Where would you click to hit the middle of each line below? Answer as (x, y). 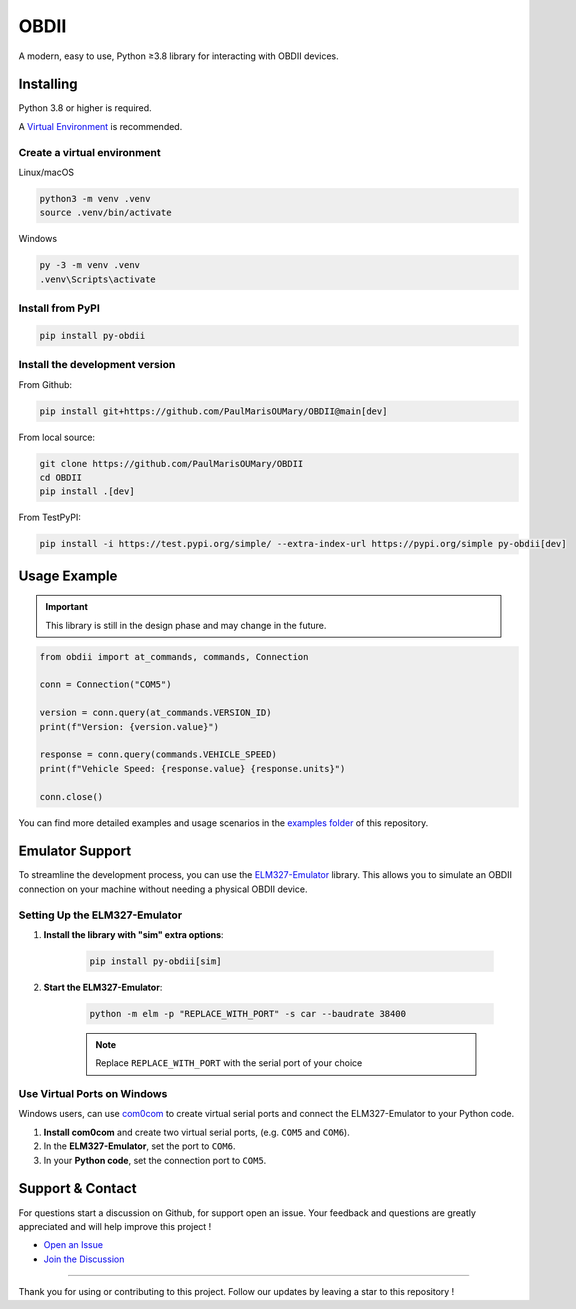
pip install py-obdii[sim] (155, 961)
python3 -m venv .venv (95, 198)
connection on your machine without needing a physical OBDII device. (163, 889)
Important (67, 607)
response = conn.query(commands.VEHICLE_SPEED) (158, 754)
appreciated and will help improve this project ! (115, 1226)
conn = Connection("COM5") (105, 684)
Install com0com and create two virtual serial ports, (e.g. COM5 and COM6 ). (196, 1132)
